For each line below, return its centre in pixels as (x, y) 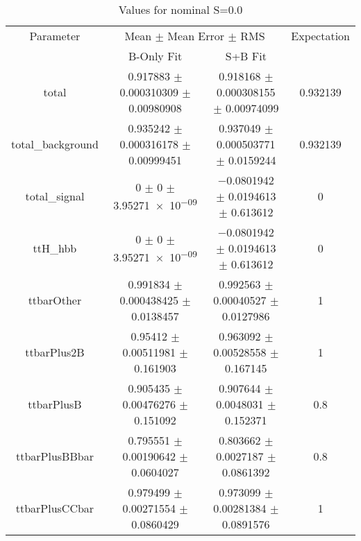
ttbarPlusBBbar (54, 456)
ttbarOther (55, 300)
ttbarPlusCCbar (55, 508)
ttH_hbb (55, 248)
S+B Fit (246, 56)
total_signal (55, 196)
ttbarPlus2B (55, 352)
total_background (55, 144)
